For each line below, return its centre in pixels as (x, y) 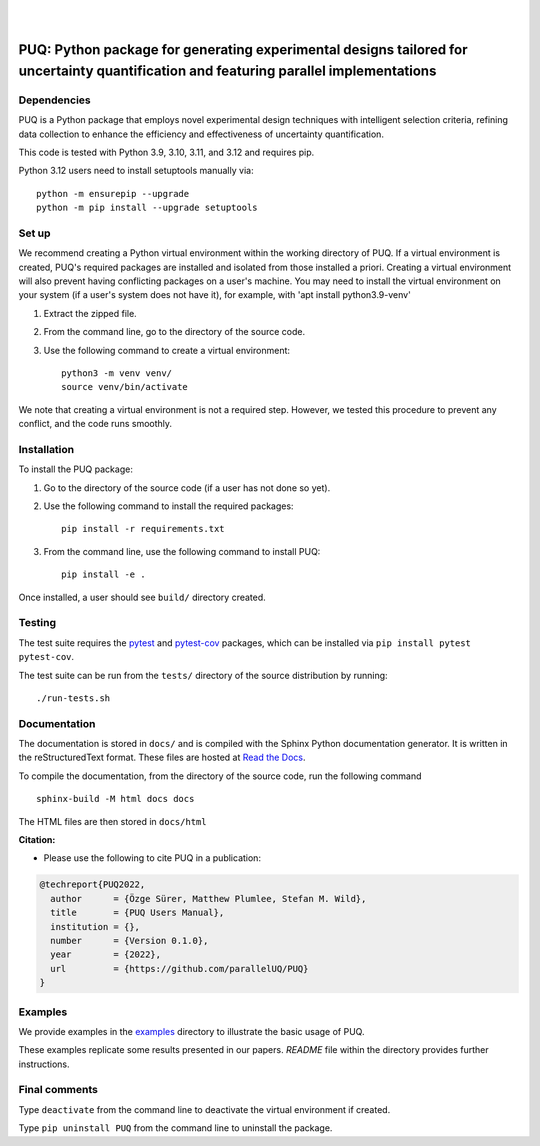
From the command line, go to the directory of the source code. (174, 332)
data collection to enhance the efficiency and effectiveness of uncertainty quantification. (201, 134)
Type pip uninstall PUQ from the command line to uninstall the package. (175, 1128)
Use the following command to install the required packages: (168, 506)
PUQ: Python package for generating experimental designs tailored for (243, 50)
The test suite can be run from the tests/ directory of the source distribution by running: (203, 675)
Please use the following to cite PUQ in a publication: (152, 858)
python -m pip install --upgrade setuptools (147, 208)
